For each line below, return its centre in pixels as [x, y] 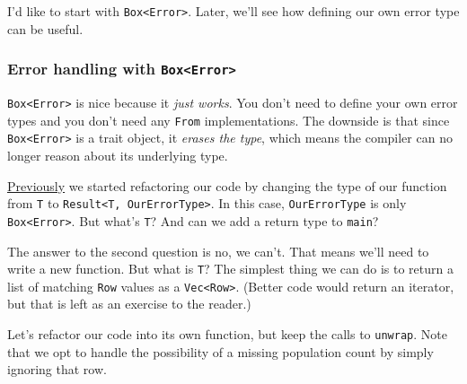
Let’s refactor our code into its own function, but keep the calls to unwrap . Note [227, 334]
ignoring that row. [57, 369]
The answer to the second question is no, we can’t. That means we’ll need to [218, 251]
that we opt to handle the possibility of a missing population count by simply [220, 351]
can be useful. [45, 28]
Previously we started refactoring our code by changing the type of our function [227, 185]
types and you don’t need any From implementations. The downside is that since [229, 120]
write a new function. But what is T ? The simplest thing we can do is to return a [230, 269]
